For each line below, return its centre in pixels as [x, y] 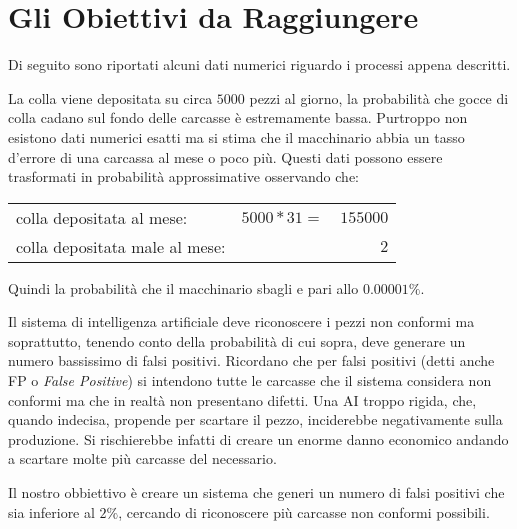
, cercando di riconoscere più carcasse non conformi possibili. [304, 511]
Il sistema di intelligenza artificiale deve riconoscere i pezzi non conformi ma [241, 321]
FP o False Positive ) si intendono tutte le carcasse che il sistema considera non [250, 380]
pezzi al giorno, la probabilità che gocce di [379, 97]
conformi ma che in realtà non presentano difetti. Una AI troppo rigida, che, [242, 399]
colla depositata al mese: [102, 217]
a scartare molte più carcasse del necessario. [142, 458]
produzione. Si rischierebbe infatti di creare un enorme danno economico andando [258, 438]
